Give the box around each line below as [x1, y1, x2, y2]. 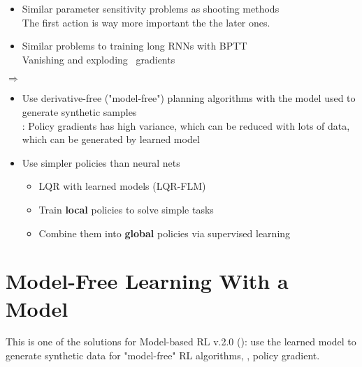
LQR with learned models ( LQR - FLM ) [38, 179, 206, 193]
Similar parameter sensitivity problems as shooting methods [22, 1, 280, 15]
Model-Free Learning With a [6, 267, 289, 295]
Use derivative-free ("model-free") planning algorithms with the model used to [22, 91, 356, 105]
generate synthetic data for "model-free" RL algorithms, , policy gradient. [6, 348, 320, 363]
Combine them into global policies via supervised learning [38, 225, 291, 240]
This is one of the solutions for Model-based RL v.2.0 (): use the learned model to [6, 334, 356, 349]
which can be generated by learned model [22, 132, 200, 147]
